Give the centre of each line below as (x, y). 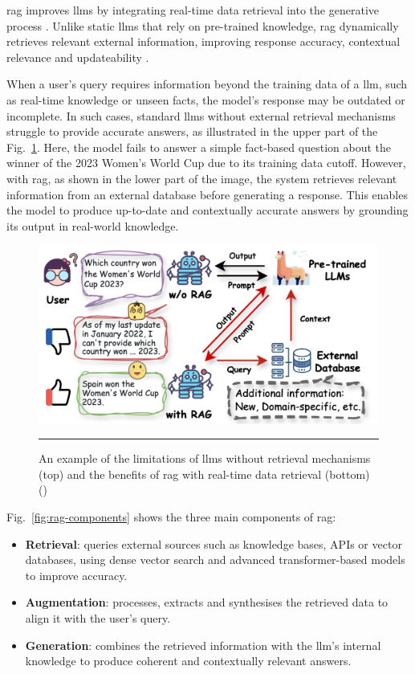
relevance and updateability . (78, 57)
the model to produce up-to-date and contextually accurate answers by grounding (207, 210)
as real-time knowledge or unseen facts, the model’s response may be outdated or (206, 99)
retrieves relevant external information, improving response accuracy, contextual (203, 41)
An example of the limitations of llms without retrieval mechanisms (205, 458)
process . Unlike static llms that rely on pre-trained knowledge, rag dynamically (203, 25)
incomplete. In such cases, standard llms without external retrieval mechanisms (201, 115)
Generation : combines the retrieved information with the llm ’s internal (203, 645)
